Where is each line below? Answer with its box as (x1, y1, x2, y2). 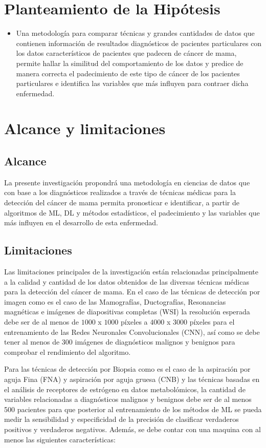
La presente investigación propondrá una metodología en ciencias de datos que (4, 177, 250, 187)
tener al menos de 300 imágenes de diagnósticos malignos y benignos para (4, 336, 235, 347)
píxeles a (121, 316, 148, 327)
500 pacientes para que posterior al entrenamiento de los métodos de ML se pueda (4, 403, 262, 414)
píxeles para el (189, 316, 235, 327)
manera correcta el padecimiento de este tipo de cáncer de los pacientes (16, 68, 240, 78)
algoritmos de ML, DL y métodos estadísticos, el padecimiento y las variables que (4, 207, 260, 218)
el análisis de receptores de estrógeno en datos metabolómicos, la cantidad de (4, 383, 246, 394)
